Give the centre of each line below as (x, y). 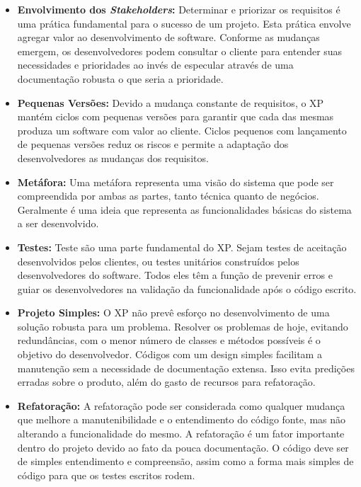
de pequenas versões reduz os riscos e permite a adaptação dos (153, 144)
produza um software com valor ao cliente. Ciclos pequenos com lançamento (182, 130)
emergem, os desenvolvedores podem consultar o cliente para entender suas (180, 51)
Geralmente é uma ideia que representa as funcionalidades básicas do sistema (184, 209)
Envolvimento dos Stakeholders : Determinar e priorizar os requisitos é (179, 9)
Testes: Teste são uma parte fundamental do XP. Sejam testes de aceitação (182, 247)
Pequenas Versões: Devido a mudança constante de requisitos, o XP (171, 102)
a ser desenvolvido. (58, 223)
